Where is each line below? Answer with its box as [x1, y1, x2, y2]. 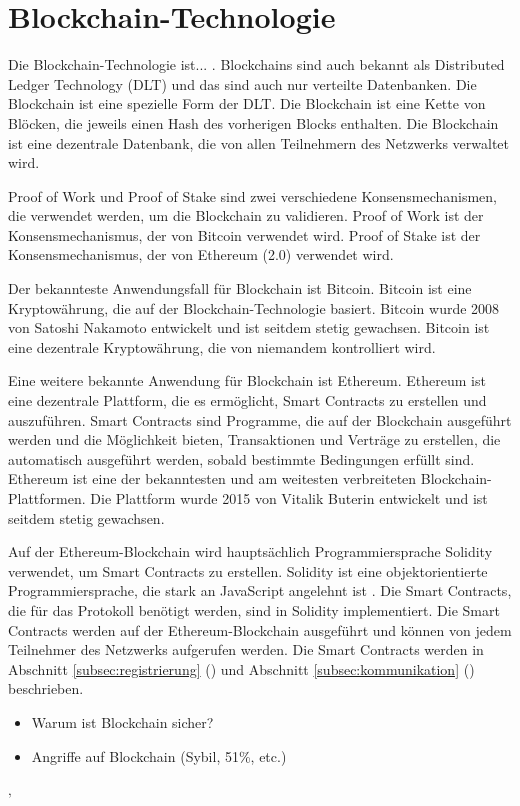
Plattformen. [8, 488, 86, 508]
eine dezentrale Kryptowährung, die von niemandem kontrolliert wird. [8, 336, 436, 357]
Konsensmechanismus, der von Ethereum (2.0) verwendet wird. [8, 244, 394, 265]
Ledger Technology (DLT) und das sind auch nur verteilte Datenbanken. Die [8, 73, 477, 94]
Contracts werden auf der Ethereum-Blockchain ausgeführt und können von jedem [8, 619, 512, 640]
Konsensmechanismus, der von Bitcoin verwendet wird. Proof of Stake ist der [8, 224, 481, 245]
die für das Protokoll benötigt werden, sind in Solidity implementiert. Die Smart [8, 599, 500, 620]
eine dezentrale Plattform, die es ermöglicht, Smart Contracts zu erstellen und [8, 390, 487, 411]
